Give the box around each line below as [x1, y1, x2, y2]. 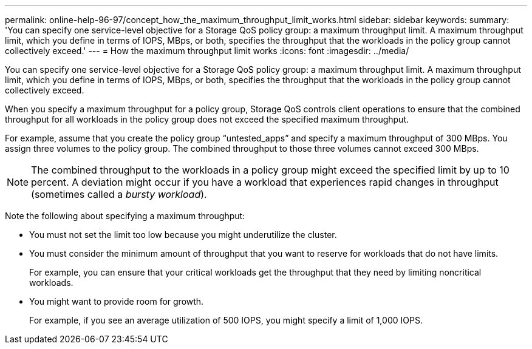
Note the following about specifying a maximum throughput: [5, 211, 245, 221]
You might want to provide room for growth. [29, 296, 204, 307]
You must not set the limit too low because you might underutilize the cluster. [29, 229, 337, 240]
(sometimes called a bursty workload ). [31, 188, 207, 200]
